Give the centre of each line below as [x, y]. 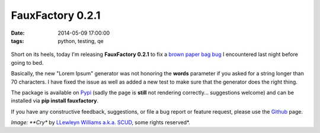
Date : [18, 33]
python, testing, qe [81, 41]
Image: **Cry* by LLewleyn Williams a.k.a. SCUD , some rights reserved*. [101, 122]
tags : [17, 41]
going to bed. [27, 62]
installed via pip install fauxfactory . [55, 101]
